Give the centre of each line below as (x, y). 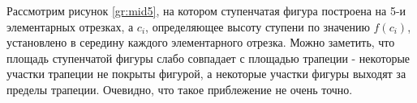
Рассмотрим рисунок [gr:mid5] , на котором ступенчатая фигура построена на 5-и (206, 10)
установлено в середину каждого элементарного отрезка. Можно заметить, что (201, 42)
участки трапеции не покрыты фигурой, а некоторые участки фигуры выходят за (206, 74)
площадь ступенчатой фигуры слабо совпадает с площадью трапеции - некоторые (208, 58)
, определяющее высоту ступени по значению (258, 26)
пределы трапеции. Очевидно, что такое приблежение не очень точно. (180, 89)
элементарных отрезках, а (70, 26)
